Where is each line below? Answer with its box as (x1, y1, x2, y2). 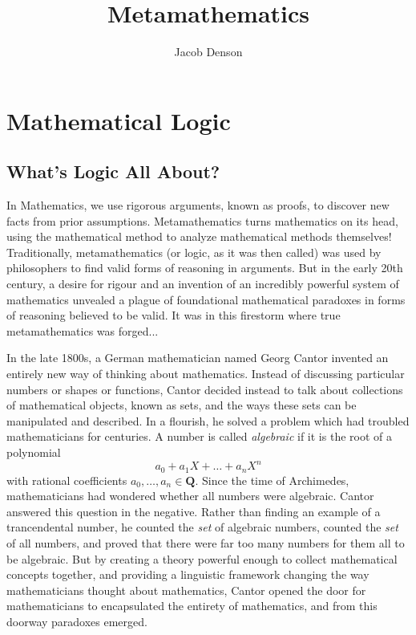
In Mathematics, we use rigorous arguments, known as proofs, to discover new (6, 197, 390, 214)
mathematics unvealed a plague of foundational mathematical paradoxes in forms (6, 291, 406, 307)
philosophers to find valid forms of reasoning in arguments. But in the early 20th (6, 259, 403, 276)
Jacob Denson (174, 43, 243, 60)
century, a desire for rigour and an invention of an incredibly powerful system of (6, 275, 399, 292)
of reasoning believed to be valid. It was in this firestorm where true (6, 307, 341, 324)
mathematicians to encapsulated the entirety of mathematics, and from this (6, 597, 378, 614)
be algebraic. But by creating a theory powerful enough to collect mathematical (6, 550, 398, 567)
